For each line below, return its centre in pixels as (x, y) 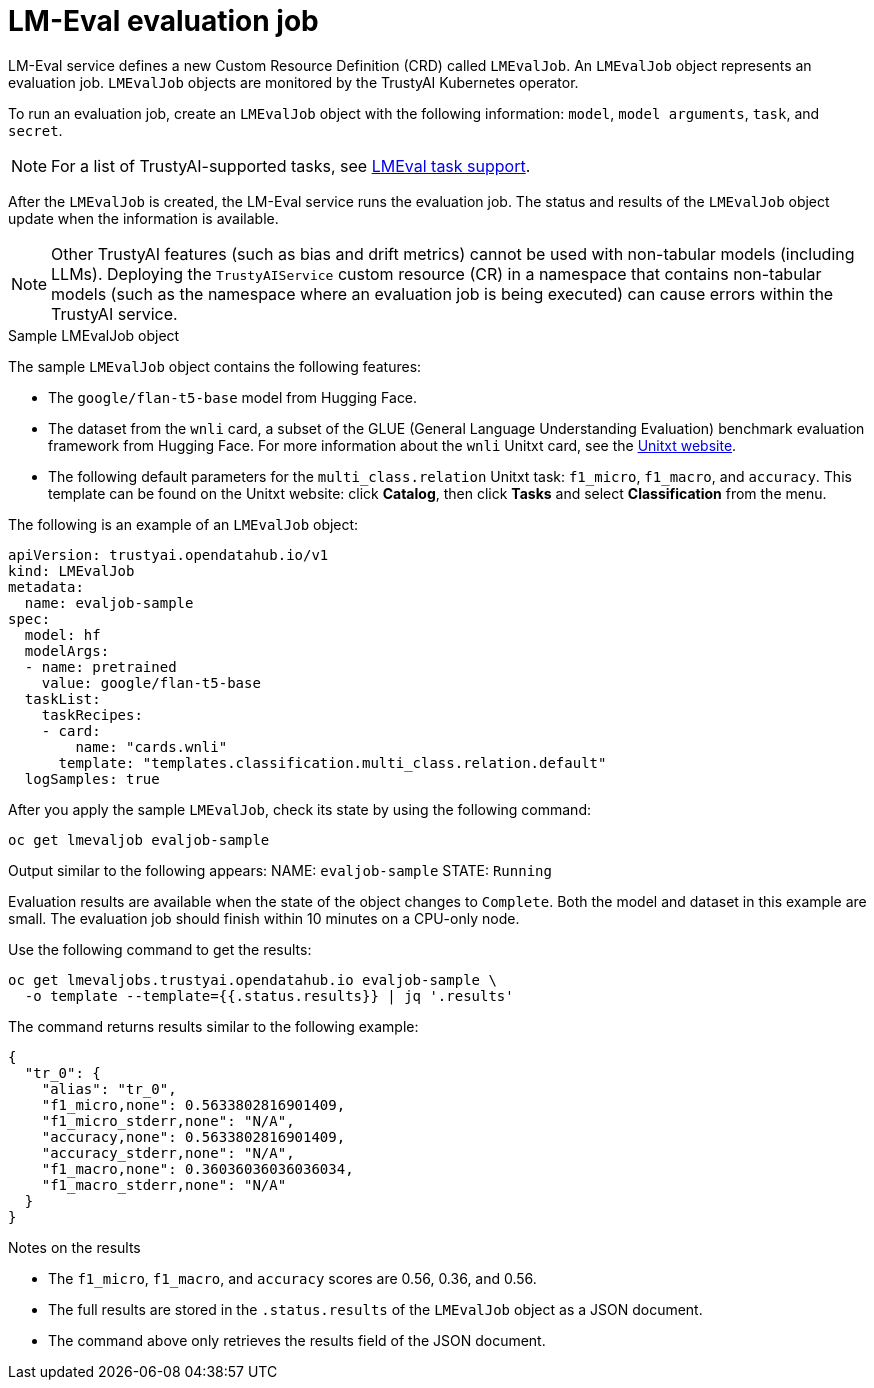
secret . (35, 130)
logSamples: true (92, 778)
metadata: (46, 586)
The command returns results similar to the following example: (213, 1026)
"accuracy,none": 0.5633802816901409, (193, 1136)
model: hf (62, 634)
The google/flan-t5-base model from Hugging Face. (233, 397)
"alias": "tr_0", (109, 1088)
